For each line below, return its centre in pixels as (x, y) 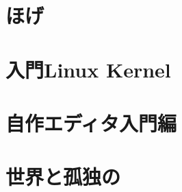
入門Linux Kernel (88, 69)
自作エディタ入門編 (91, 122)
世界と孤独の (63, 177)
